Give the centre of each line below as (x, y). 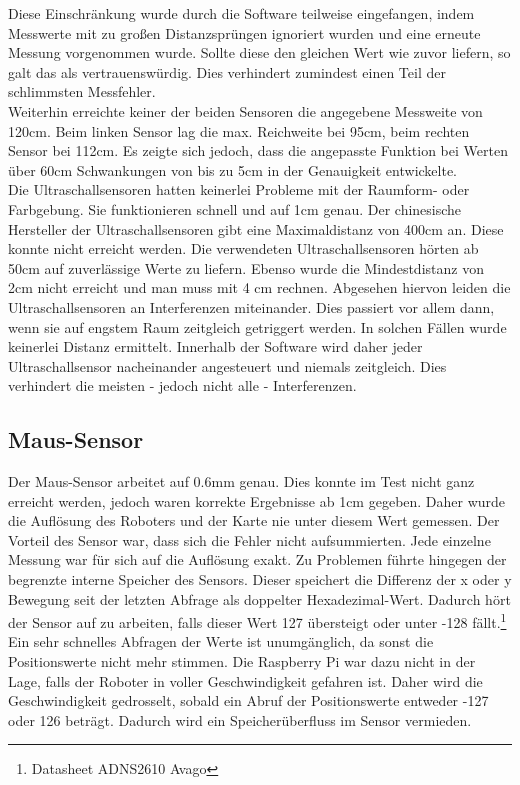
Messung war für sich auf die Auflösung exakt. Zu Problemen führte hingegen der (257, 559)
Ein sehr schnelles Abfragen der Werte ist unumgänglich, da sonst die (221, 641)
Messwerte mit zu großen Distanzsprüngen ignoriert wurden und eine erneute (244, 32)
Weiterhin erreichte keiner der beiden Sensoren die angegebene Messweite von (245, 110)
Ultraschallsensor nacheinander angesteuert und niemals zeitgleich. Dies (227, 365)
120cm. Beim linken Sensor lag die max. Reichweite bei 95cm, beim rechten (239, 130)
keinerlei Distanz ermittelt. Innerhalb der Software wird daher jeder (215, 346)
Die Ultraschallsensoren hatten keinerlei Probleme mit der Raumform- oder (239, 189)
